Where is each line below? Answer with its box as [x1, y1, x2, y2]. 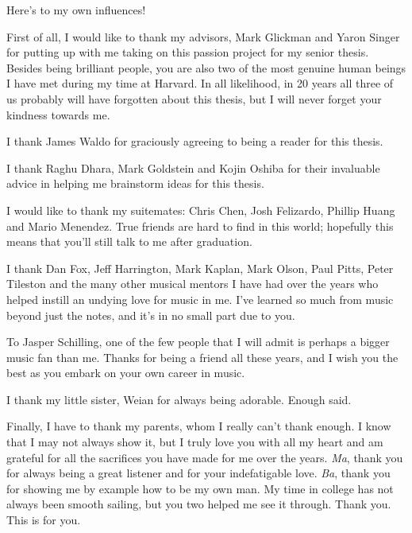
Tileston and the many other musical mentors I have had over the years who [6, 275, 379, 292]
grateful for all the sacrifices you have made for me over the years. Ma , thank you [6, 449, 403, 465]
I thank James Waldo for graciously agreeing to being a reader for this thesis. [6, 133, 383, 150]
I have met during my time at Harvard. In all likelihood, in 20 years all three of [6, 75, 394, 91]
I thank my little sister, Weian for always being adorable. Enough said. [6, 391, 352, 407]
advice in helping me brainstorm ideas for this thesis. [6, 175, 264, 192]
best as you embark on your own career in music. [6, 364, 245, 381]
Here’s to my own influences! [6, 2, 146, 18]
